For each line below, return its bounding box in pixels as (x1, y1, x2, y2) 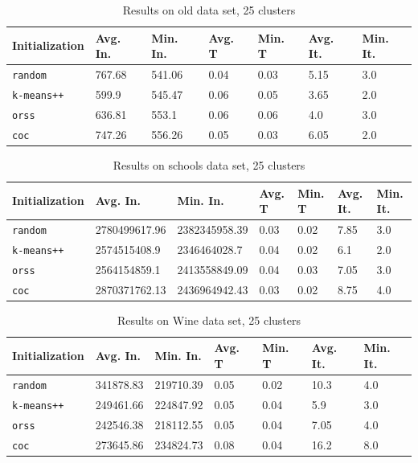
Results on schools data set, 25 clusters (113, 156, 305, 173)
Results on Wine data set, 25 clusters (117, 311, 301, 328)
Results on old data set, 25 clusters (122, 2, 296, 18)
